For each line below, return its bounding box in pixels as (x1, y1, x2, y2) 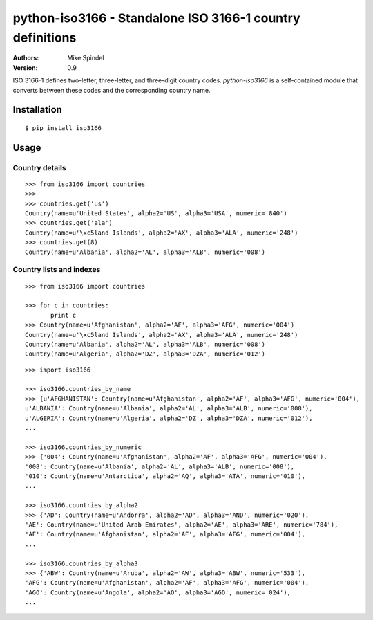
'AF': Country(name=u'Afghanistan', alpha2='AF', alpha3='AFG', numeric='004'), (25, 530, 306, 538)
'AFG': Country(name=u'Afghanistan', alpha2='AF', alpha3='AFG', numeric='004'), (25, 578, 309, 587)
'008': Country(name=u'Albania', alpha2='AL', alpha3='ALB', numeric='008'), (25, 462, 295, 471)
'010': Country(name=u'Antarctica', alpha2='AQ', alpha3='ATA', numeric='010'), (25, 473, 306, 480)
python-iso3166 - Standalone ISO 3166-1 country (12, 10, 300, 26)
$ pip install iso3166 (25, 124, 102, 131)
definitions (12, 30, 77, 45)
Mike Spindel (67, 54, 104, 62)
